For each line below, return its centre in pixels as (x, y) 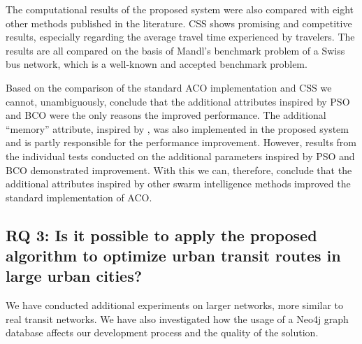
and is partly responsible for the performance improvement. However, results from (181, 142)
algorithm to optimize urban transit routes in (173, 256)
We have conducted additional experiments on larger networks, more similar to (175, 305)
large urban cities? (74, 276)
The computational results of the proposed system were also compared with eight (180, 9)
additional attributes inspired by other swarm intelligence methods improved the (178, 184)
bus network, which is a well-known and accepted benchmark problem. (157, 64)
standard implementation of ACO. (79, 197)
